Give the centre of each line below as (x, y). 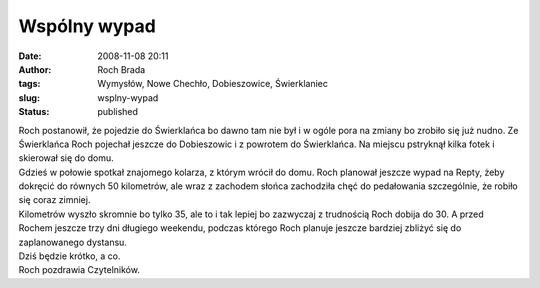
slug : (29, 97)
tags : (29, 84)
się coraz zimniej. (54, 200)
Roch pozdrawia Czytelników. (79, 270)
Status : (34, 112)
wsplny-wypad (128, 97)
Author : (35, 69)
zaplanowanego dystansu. (72, 242)
